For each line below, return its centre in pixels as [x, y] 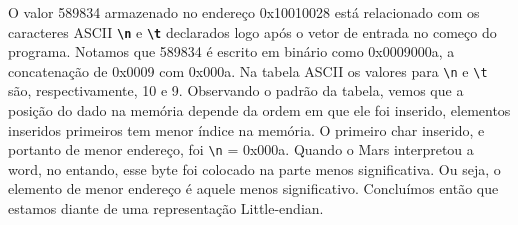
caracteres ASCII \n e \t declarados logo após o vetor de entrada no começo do [252, 31]
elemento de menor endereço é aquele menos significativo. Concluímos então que [253, 188]
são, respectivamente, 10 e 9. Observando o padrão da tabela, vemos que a [236, 90]
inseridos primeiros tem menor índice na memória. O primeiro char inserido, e [246, 129]
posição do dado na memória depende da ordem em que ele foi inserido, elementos [259, 110]
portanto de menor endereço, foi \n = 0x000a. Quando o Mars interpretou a [241, 149]
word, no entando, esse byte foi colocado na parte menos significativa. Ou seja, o [254, 168]
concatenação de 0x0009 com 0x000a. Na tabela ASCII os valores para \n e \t [248, 70]
